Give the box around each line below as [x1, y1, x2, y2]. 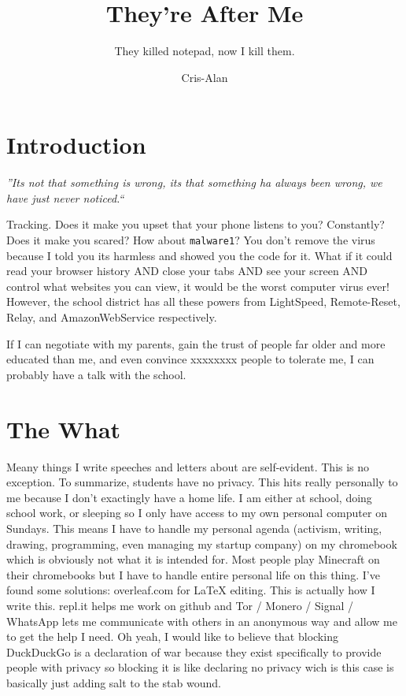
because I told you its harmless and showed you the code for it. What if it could [6, 247, 393, 263]
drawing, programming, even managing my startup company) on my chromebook [6, 535, 397, 552]
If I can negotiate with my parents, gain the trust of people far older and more [6, 335, 386, 352]
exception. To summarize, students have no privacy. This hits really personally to [6, 474, 398, 490]
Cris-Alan [181, 69, 228, 85]
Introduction [6, 128, 146, 161]
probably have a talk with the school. [6, 366, 186, 382]
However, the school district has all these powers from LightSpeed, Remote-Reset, [6, 293, 400, 310]
